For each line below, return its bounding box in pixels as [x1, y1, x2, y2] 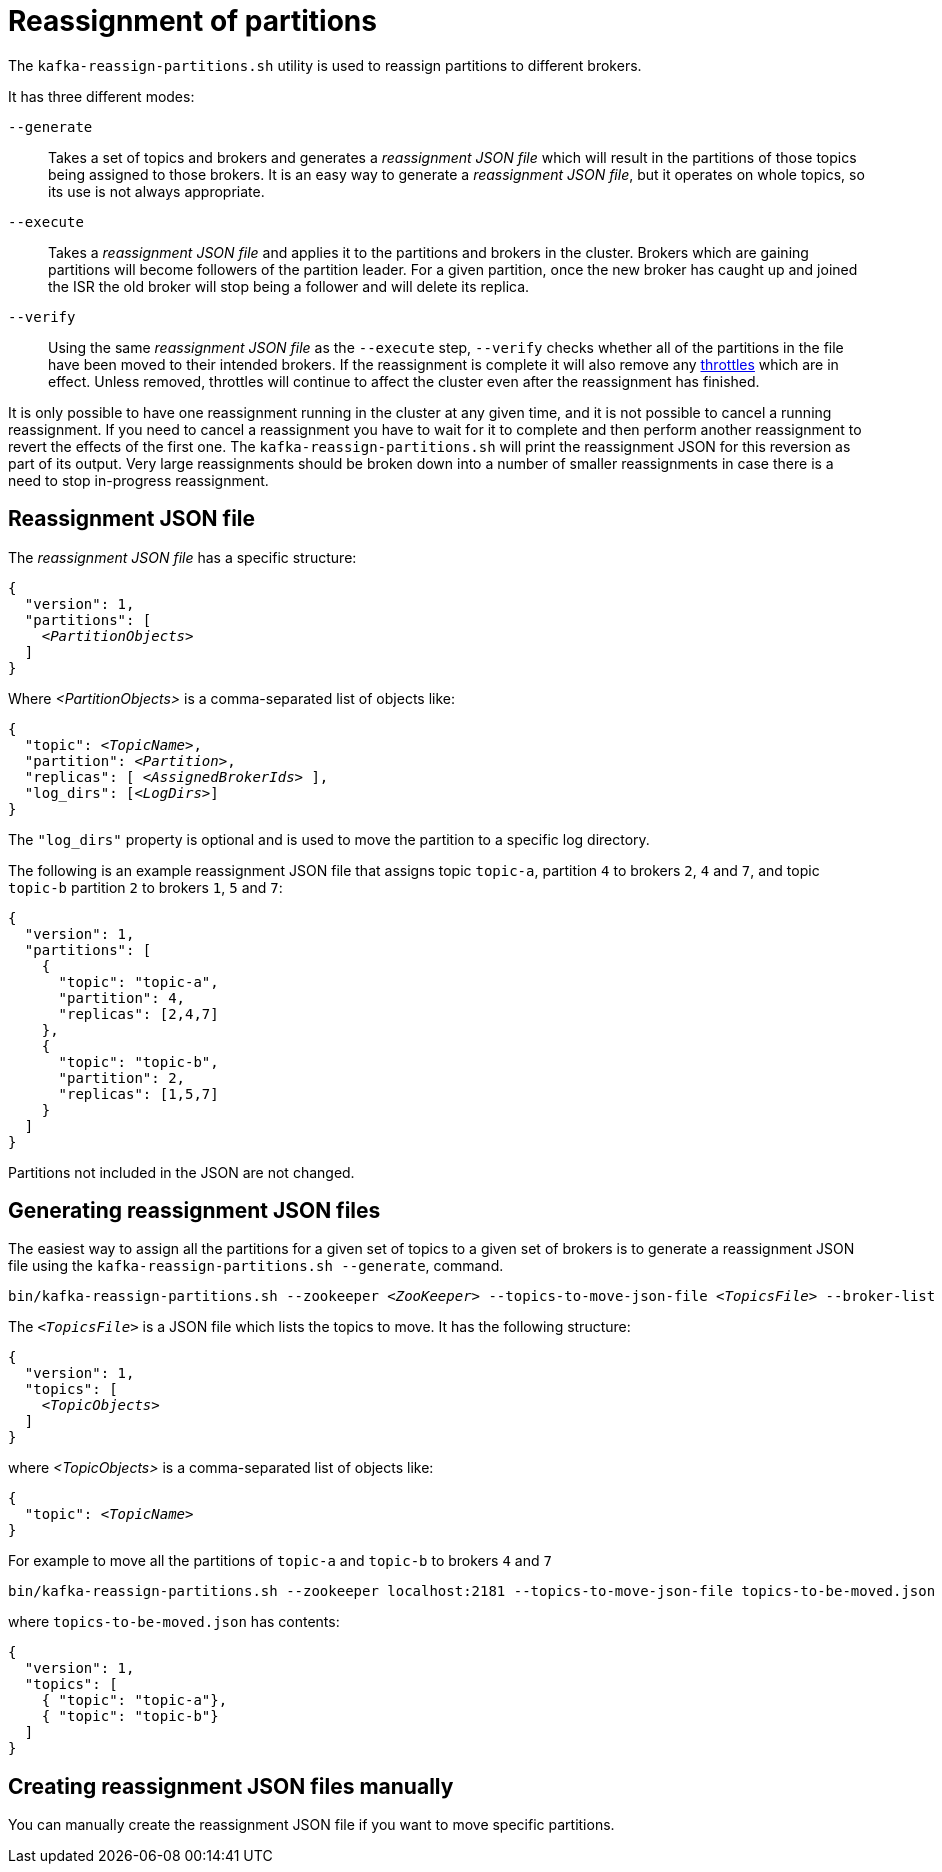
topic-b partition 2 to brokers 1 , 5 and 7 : [8, 878, 283, 896]
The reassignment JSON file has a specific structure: [8, 548, 357, 566]
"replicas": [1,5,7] [58, 1085, 219, 1102]
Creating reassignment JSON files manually [8, 1773, 454, 1799]
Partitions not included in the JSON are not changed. [8, 1163, 355, 1181]
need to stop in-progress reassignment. [8, 471, 269, 489]
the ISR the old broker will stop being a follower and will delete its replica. [48, 277, 530, 295]
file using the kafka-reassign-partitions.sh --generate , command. [8, 1257, 504, 1275]
